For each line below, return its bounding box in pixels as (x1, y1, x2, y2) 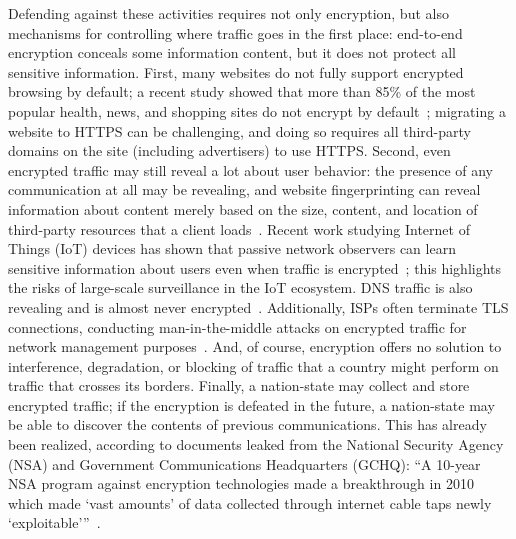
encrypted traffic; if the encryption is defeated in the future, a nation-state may (8, 394, 495, 415)
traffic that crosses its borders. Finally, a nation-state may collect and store (8, 375, 470, 396)
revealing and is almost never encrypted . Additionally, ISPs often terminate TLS (8, 296, 509, 317)
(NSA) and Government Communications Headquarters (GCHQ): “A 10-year (8, 453, 481, 474)
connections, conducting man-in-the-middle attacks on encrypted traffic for (8, 316, 467, 337)
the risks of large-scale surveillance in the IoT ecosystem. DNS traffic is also (8, 277, 473, 298)
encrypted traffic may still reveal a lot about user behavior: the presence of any (8, 159, 494, 180)
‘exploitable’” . (8, 512, 101, 533)
